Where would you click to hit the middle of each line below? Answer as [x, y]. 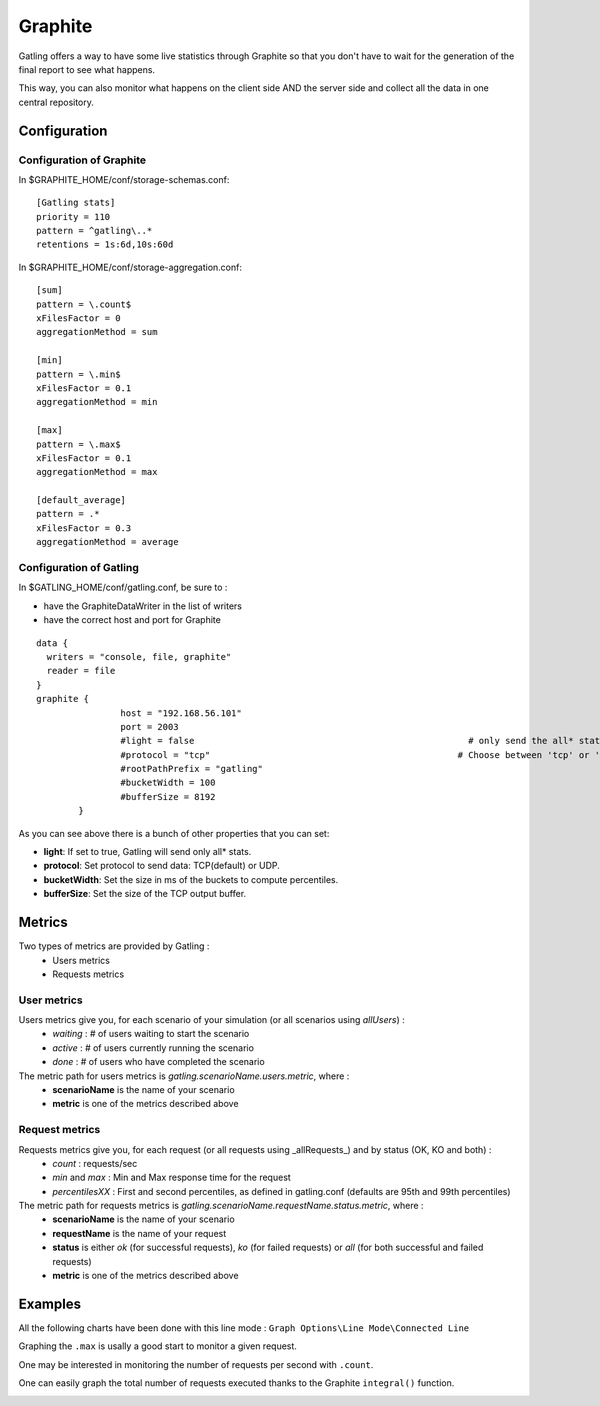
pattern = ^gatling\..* [94, 231]
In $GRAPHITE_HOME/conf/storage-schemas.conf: [124, 179]
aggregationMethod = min [97, 402]
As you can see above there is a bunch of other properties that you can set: [174, 833]
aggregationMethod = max [97, 472]
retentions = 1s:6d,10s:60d [105, 244]
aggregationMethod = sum [97, 332]
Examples [50, 1303]
